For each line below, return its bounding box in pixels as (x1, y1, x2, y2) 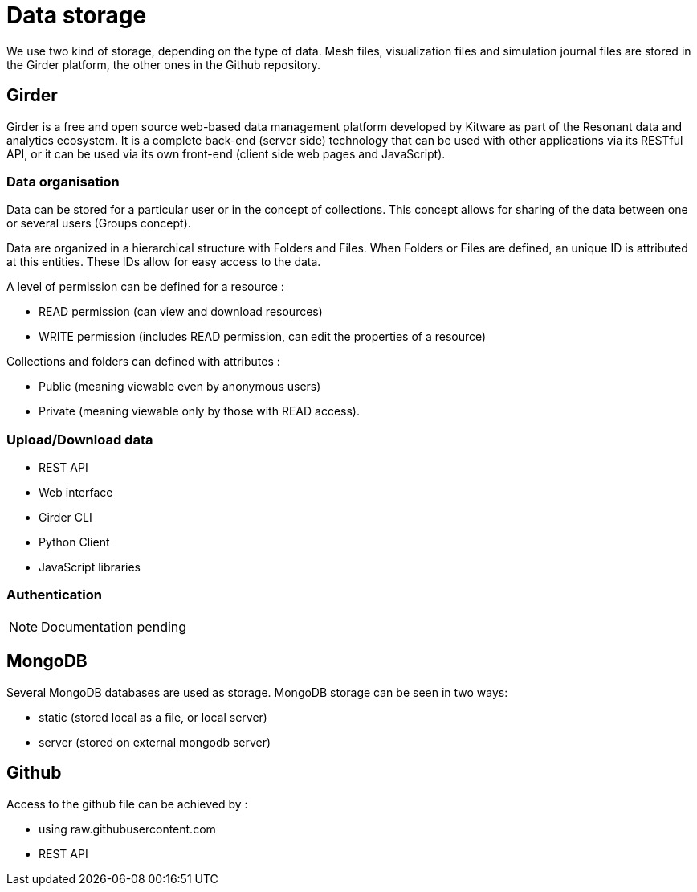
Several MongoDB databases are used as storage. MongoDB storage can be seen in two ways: (6, 685, 508, 699)
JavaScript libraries (39, 560, 141, 575)
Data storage (6, 2, 147, 29)
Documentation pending (41, 618, 187, 635)
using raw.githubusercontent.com (39, 821, 216, 836)
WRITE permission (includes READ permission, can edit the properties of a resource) (39, 329, 487, 344)
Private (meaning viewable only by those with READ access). (39, 404, 360, 419)
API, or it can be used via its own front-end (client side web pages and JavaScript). (6, 146, 446, 161)
